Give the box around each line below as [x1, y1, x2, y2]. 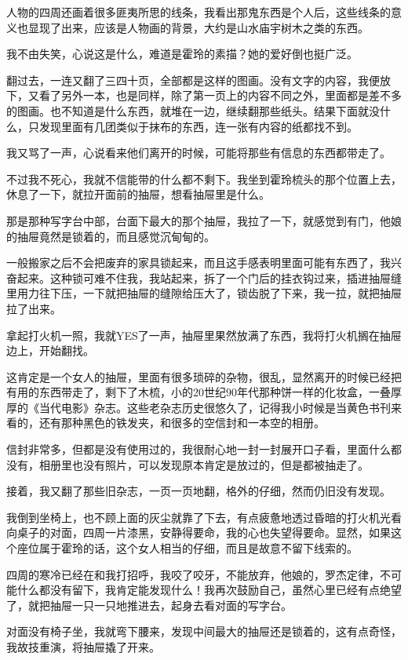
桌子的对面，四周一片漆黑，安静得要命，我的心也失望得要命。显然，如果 [16, 524, 391, 541]
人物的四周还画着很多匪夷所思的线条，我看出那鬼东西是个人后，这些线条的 [6, 4, 391, 20]
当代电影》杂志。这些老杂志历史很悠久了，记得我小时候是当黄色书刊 [38, 399, 391, 415]
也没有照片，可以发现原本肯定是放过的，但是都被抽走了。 [71, 456, 369, 472]
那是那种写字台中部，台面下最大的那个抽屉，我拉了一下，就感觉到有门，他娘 [6, 212, 402, 228]
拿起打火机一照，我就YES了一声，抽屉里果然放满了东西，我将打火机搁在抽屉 [6, 326, 402, 343]
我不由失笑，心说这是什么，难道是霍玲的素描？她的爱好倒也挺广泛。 [6, 46, 358, 62]
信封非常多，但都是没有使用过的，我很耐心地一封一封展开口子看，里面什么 [6, 441, 391, 458]
